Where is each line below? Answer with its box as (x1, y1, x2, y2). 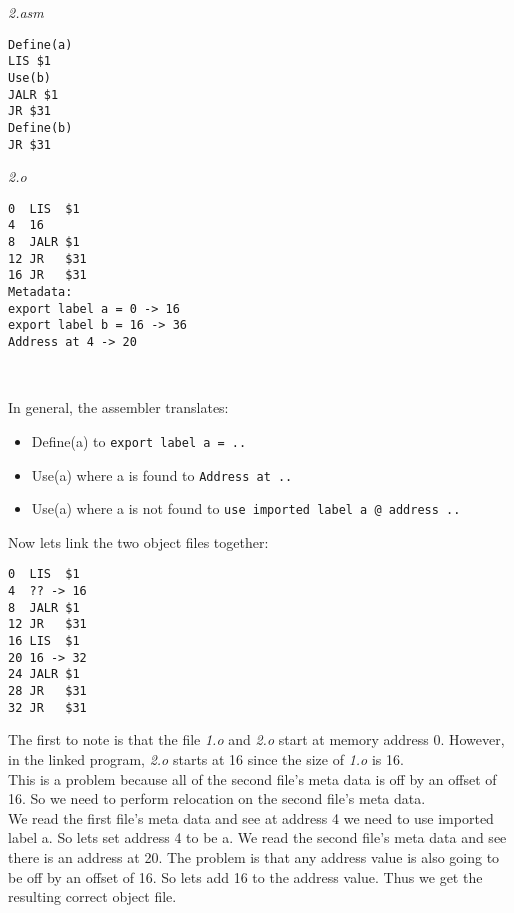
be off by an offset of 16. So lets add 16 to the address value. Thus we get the (8, 866, 483, 887)
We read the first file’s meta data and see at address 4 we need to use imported (8, 807, 494, 828)
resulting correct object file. (8, 886, 177, 907)
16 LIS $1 (8, 634, 80, 649)
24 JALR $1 (8, 667, 80, 682)
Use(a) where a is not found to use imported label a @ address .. (31, 498, 461, 519)
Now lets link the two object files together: (8, 531, 269, 552)
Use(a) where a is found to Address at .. (31, 464, 293, 485)
